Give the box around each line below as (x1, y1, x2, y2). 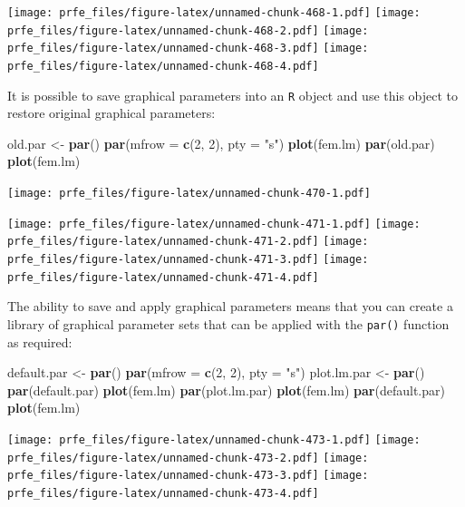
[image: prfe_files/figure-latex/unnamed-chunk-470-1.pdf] (7, 187, 371, 200)
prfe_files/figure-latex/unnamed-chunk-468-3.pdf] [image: (7, 42, 369, 55)
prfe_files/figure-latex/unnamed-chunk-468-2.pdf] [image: (7, 24, 369, 37)
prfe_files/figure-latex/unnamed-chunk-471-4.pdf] (7, 270, 319, 284)
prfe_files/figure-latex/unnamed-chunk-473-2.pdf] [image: (7, 451, 369, 464)
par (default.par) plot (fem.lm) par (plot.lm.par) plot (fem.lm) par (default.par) (7, 380, 445, 399)
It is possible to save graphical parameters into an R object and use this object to (7, 85, 459, 104)
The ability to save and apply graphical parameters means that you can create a (7, 297, 453, 316)
